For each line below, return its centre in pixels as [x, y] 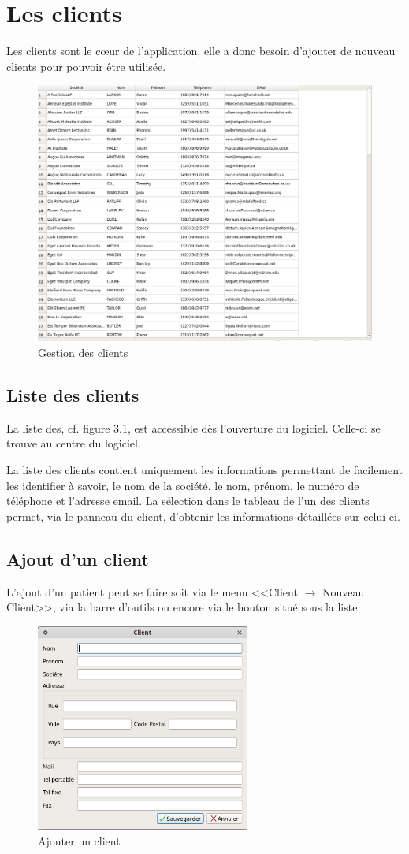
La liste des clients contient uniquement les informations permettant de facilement [205, 469]
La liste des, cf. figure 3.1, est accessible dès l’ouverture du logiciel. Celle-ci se [193, 427]
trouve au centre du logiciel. [74, 443]
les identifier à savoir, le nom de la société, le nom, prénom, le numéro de [183, 485]
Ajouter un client [79, 840]
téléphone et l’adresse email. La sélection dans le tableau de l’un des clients [188, 501]
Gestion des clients [83, 352]
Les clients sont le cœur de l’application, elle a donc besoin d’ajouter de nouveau [201, 51]
